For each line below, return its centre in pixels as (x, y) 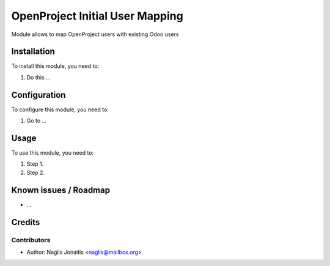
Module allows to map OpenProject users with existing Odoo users (95, 34)
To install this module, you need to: (55, 66)
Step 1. (35, 164)
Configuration (38, 95)
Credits (26, 222)
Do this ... (39, 77)
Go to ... (37, 121)
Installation (33, 52)
